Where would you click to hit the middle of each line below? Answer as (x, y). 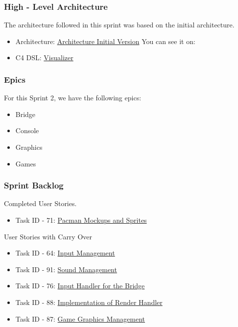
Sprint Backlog (34, 185)
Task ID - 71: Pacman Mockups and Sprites (81, 220)
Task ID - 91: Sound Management (66, 269)
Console (27, 130)
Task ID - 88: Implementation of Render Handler (89, 302)
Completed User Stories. (40, 203)
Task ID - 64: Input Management (65, 253)
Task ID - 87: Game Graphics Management (80, 318)
